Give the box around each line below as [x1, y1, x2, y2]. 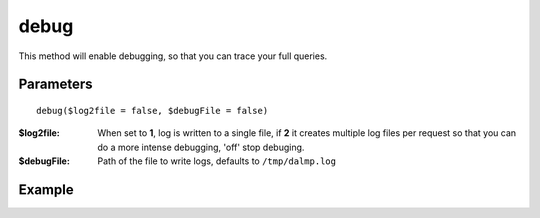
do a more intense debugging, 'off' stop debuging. [97, 141, 305, 153]
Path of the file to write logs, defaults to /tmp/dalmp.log [97, 155, 337, 167]
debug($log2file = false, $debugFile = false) [36, 105, 269, 116]
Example [18, 181, 74, 198]
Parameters [18, 76, 93, 93]
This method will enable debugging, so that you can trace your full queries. [18, 50, 328, 62]
